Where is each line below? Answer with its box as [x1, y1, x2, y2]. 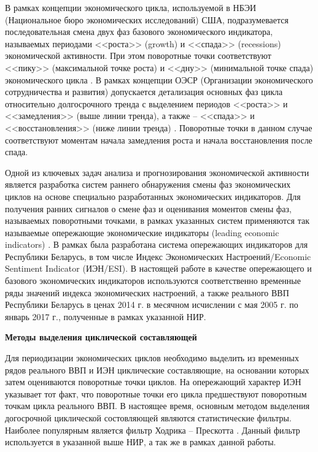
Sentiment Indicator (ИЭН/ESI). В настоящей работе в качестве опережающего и [5, 262, 312, 275]
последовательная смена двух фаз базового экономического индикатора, [5, 25, 273, 38]
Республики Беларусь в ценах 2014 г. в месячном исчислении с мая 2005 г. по [5, 298, 298, 311]
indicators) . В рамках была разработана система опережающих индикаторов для [5, 238, 308, 251]
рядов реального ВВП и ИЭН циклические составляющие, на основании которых [5, 363, 309, 376]
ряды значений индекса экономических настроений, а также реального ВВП [5, 286, 289, 299]
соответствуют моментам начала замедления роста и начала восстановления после [5, 133, 312, 146]
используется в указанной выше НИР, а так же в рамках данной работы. [5, 435, 276, 448]
